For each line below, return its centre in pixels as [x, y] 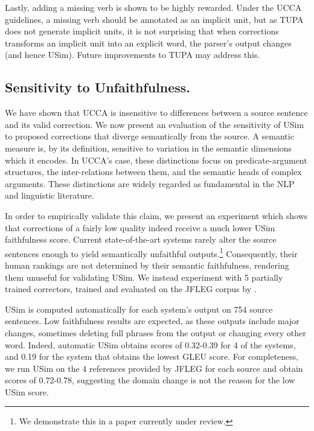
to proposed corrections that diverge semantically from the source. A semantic [149, 136]
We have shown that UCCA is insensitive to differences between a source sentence [156, 113]
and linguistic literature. [50, 195]
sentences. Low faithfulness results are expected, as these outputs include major [152, 321]
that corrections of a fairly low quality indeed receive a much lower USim [140, 227]
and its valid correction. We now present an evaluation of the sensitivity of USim [155, 124]
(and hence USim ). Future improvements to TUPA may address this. [133, 55]
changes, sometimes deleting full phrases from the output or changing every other [155, 332]
